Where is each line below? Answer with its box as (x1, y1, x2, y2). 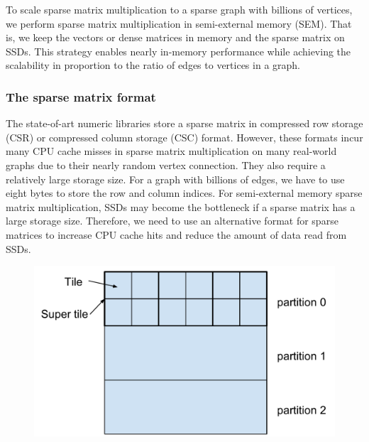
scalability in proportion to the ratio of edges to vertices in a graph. (6, 58, 301, 72)
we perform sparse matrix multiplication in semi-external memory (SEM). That (6, 16, 352, 31)
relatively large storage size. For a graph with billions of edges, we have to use (6, 171, 345, 186)
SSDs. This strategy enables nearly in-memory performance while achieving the (6, 43, 351, 58)
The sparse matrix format (6, 87, 156, 105)
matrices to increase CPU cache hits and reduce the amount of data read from (6, 227, 347, 242)
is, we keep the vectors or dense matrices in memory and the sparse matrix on (6, 30, 345, 45)
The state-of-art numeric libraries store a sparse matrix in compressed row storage (6, 116, 363, 131)
